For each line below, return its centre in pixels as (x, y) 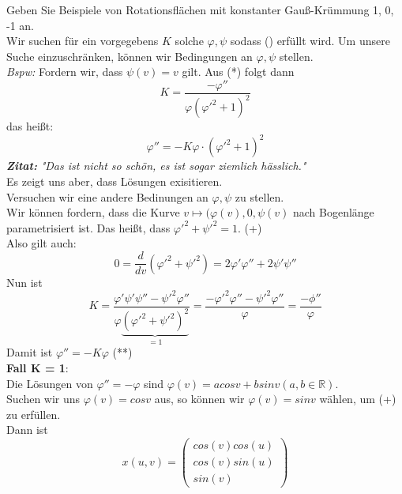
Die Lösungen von (50, 383)
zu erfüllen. (34, 414)
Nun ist (24, 282)
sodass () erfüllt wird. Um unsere (310, 41)
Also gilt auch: (41, 243)
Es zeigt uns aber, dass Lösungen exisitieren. (115, 181)
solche (189, 41)
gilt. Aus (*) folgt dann (238, 72)
